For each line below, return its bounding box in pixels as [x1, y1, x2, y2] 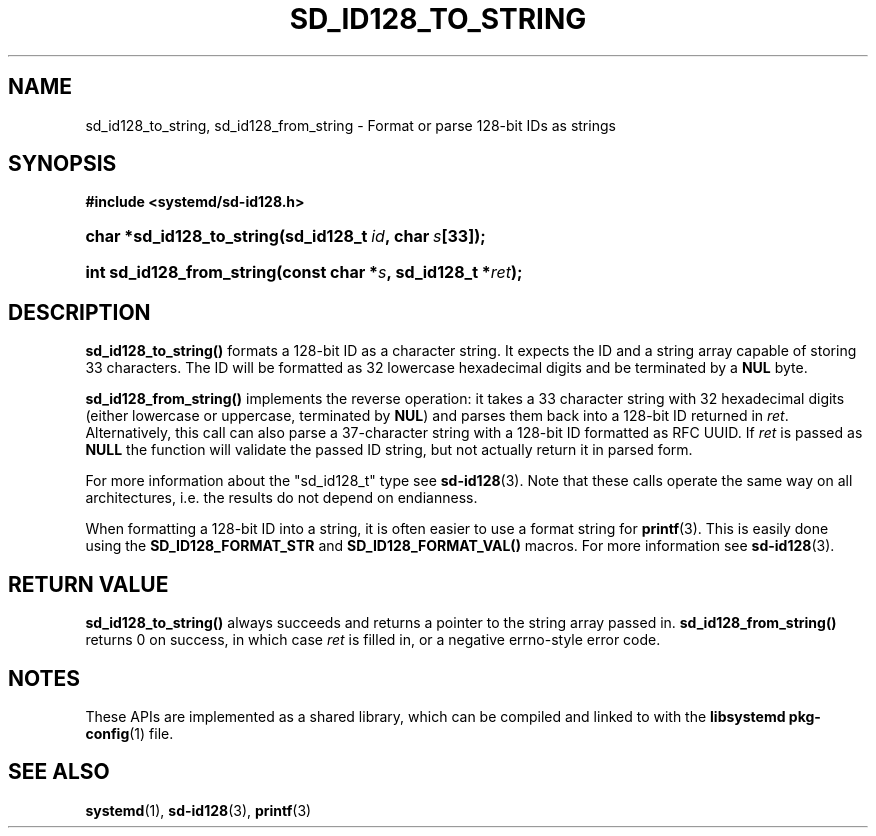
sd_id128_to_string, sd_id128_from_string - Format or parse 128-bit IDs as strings [85, 116, 616, 134]
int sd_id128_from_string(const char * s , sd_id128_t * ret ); [85, 262, 523, 283]
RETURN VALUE [8, 571, 169, 597]
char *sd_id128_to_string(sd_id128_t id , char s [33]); [85, 226, 486, 247]
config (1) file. [85, 724, 174, 742]
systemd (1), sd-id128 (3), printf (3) [85, 801, 312, 819]
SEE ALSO [8, 759, 110, 785]
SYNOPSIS [8, 151, 117, 177]
